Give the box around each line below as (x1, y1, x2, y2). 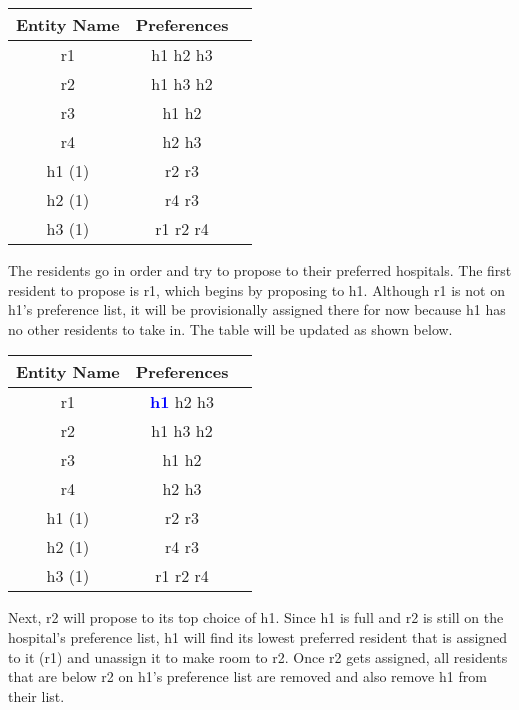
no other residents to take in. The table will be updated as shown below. (8, 318, 453, 339)
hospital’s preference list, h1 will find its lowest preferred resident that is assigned (8, 626, 508, 647)
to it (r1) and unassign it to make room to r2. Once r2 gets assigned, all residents (8, 646, 508, 667)
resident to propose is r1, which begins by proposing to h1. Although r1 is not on (8, 279, 505, 300)
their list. (8, 685, 65, 706)
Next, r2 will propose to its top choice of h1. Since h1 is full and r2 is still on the (8, 607, 504, 628)
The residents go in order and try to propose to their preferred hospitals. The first (8, 260, 512, 280)
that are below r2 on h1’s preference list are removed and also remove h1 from (8, 666, 487, 687)
